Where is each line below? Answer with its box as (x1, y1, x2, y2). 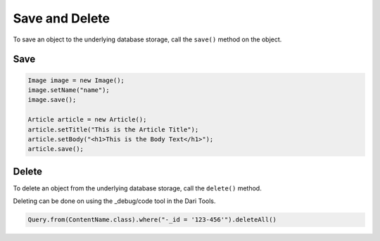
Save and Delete (13, 11, 110, 26)
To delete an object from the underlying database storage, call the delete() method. (13, 183, 262, 193)
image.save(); (27, 96, 77, 104)
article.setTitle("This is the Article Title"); (27, 125, 199, 133)
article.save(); (27, 145, 84, 153)
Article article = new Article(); (27, 116, 147, 124)
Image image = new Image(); (27, 76, 125, 84)
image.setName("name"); (27, 86, 110, 94)
